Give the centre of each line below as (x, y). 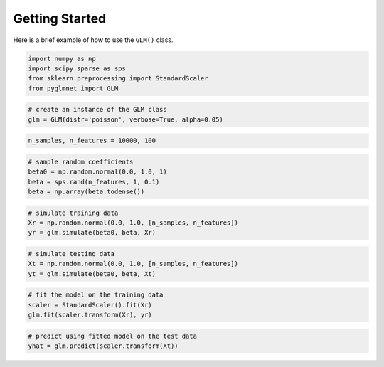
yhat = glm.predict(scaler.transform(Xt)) (103, 346)
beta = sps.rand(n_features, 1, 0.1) (94, 182)
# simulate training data (73, 213)
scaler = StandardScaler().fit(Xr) (90, 305)
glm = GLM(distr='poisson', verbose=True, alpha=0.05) (126, 119)
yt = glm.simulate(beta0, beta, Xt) (92, 273)
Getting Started (60, 18)
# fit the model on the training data (96, 295)
